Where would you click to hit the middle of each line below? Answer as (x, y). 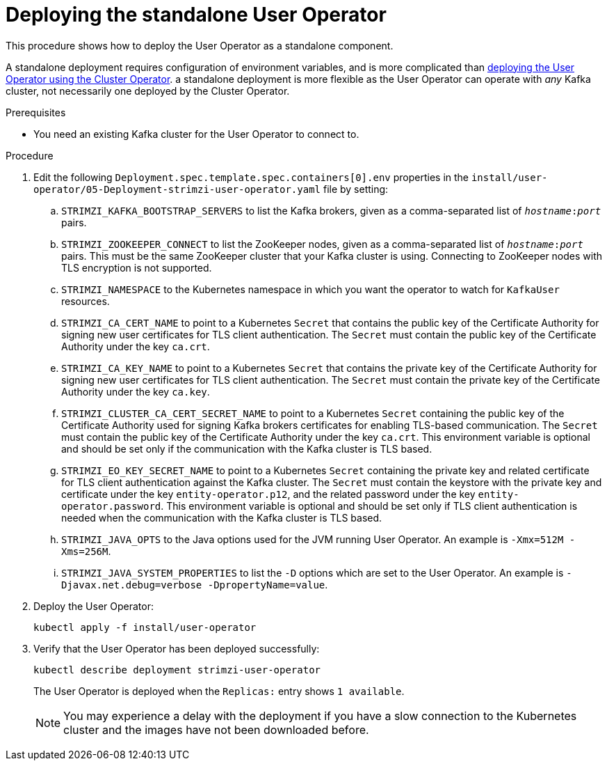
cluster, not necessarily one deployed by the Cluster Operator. (148, 91)
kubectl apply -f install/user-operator (145, 627)
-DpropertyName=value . (268, 584)
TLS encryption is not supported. (137, 267)
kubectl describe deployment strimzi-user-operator (177, 670)
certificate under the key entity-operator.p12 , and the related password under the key (268, 494)
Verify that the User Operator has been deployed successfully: (177, 648)
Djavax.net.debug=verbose (132, 585)
